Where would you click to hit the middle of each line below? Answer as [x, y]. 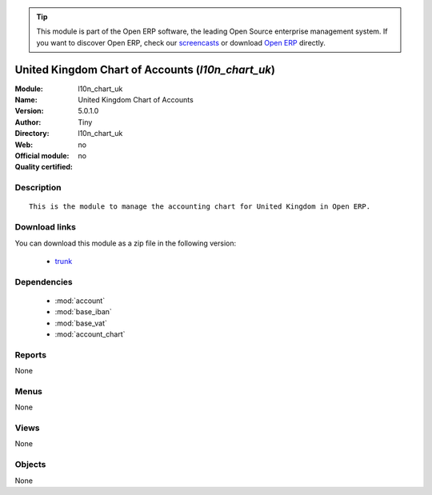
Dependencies [44, 281]
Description [38, 188]
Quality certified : [44, 167]
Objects [30, 465]
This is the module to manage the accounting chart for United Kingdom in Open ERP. [200, 207]
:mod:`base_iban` [83, 312]
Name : [26, 100]
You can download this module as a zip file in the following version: [126, 243]
